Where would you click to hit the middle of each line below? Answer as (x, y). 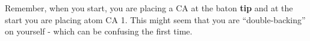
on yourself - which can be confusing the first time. (99, 31)
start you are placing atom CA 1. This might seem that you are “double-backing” (155, 19)
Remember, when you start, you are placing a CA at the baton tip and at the (149, 8)
